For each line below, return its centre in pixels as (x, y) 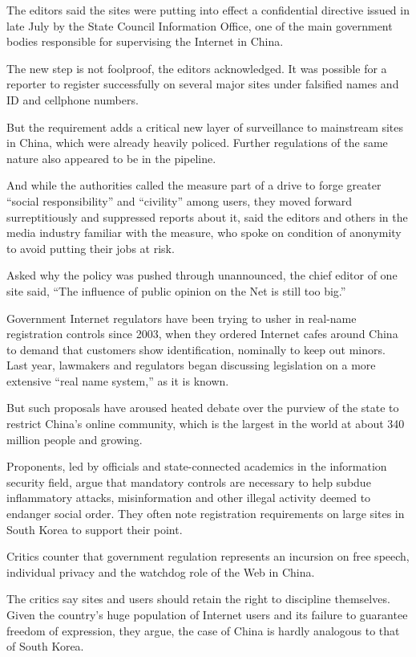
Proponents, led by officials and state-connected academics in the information (197, 466)
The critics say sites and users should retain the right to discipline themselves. (198, 599)
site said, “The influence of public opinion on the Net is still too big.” (176, 290)
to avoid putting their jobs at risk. (91, 248)
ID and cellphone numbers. (73, 99)
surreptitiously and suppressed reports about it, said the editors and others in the (207, 216)
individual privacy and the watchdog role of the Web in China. (161, 571)
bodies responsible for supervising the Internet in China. (145, 41)
